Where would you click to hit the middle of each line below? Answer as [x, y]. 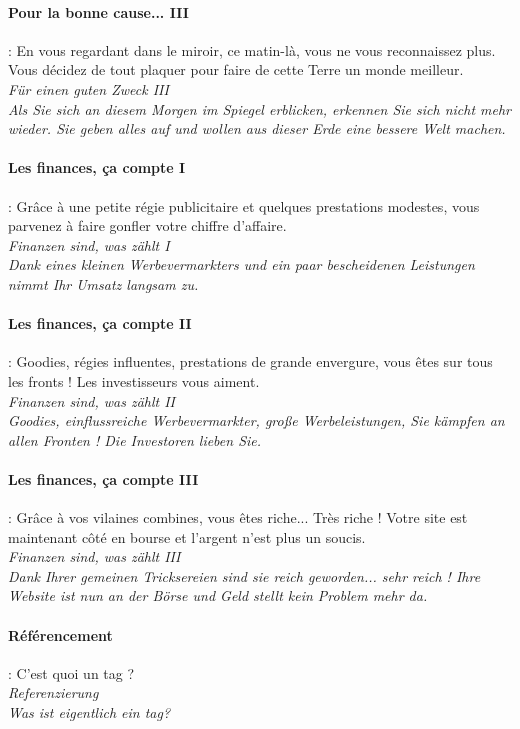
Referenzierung [53, 692]
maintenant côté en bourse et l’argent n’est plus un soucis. [187, 536]
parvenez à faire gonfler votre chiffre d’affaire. [147, 225]
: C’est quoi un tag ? [71, 672]
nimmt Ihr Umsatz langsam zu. [103, 283]
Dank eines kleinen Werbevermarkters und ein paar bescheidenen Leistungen [241, 264]
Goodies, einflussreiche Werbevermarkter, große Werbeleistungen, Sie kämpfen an [256, 420]
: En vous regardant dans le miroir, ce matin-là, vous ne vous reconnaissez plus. [252, 49]
